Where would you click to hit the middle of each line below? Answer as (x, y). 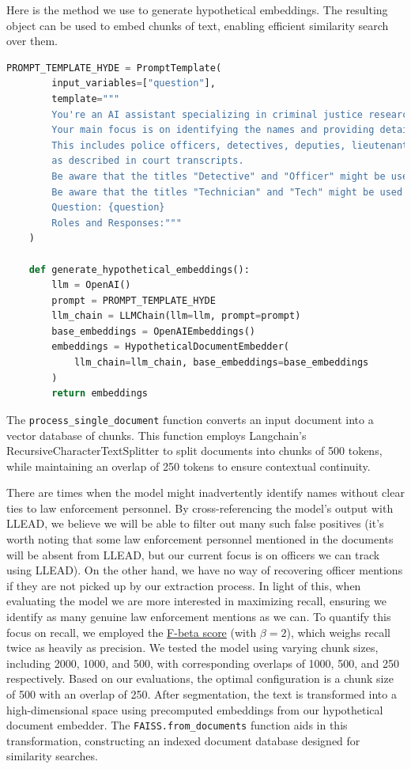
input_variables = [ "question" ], (134, 83)
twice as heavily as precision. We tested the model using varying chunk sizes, (192, 648)
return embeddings (100, 394)
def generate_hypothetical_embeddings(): (139, 269)
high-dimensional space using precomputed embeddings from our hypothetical (195, 709)
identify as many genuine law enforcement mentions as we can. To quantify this (199, 617)
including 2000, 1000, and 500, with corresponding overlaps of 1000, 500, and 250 (203, 663)
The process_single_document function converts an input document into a (190, 419)
